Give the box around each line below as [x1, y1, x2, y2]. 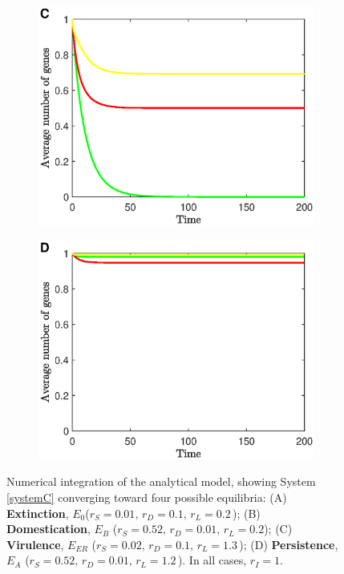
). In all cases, [177, 552, 247, 568]
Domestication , [6, 520, 91, 537]
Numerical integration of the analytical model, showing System [6, 473, 316, 490]
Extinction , [6, 504, 69, 521]
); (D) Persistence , [239, 536, 338, 552]
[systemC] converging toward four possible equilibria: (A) [6, 489, 287, 505]
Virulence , [6, 536, 64, 552]
